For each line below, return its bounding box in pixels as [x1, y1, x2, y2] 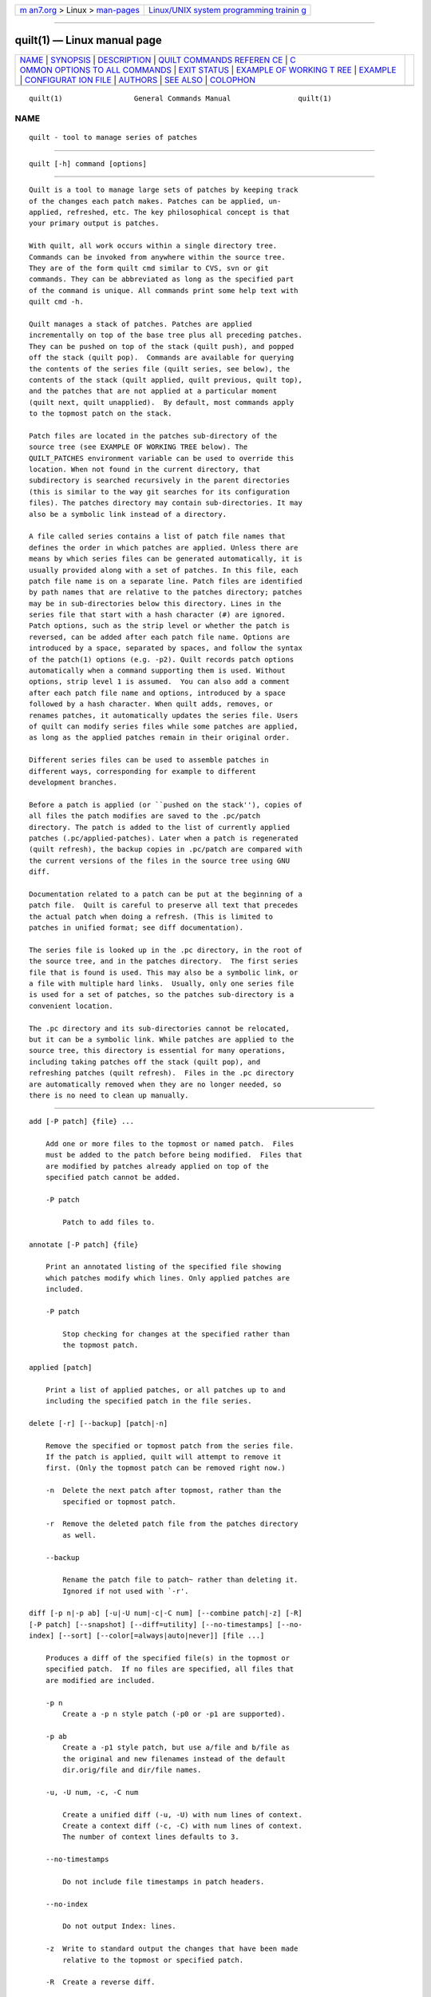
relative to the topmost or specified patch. [62, 1955, 243, 1964]
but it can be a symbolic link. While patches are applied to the [29, 1034, 295, 1044]
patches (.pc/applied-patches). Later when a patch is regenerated [29, 833, 299, 843]
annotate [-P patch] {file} [29, 1240, 139, 1249]
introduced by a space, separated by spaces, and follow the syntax [29, 644, 302, 653]
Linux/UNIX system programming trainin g [148, 5, 306, 15]
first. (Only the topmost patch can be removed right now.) [45, 1463, 287, 1473]
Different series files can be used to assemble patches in [29, 756, 269, 764]
